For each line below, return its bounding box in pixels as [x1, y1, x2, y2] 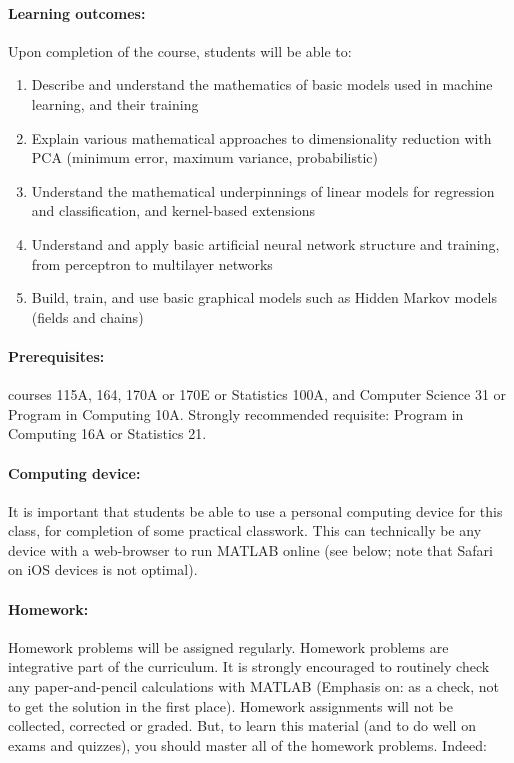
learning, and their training [31, 93, 199, 114]
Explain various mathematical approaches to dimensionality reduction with [31, 127, 492, 148]
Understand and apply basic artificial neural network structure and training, [31, 233, 500, 254]
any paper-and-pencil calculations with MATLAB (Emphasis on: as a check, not [8, 676, 499, 697]
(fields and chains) [31, 306, 144, 327]
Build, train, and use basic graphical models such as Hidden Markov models [31, 287, 497, 308]
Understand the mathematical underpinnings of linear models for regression [31, 180, 495, 201]
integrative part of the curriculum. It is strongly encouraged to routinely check [8, 656, 490, 677]
